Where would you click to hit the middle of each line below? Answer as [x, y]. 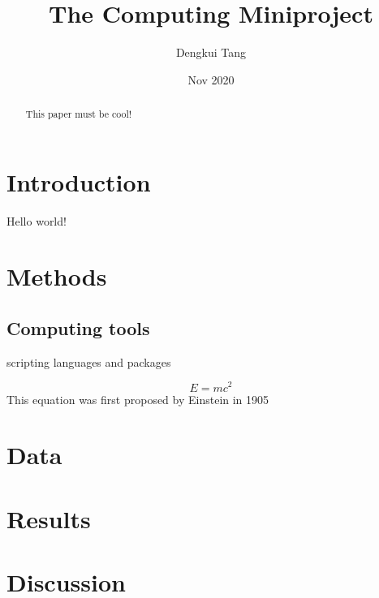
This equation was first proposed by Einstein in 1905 [138, 399]
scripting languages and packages [89, 361]
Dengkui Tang [211, 52]
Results [49, 518]
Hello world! [37, 220]
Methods [57, 276]
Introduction [79, 181]
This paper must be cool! [79, 114]
